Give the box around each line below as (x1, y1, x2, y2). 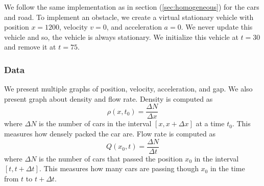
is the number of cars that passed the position (39, 153, 183, 164)
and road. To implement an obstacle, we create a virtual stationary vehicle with (4, 11, 254, 22)
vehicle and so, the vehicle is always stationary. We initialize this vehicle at (4, 31, 238, 42)
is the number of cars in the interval (39, 118, 152, 129)
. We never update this (181, 21, 253, 32)
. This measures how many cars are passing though (39, 163, 199, 174)
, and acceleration (106, 21, 162, 32)
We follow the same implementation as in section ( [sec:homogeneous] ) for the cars (4, 2, 259, 12)
